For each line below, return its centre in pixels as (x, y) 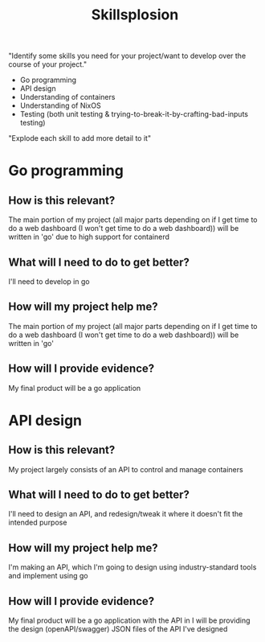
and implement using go (48, 576)
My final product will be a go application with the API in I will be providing (129, 620)
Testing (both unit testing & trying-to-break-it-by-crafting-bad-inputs (134, 114)
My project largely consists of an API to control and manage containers (126, 469)
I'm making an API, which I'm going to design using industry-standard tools (132, 567)
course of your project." (47, 64)
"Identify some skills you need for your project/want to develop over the (127, 56)
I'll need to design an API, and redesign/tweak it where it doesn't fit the (126, 514)
